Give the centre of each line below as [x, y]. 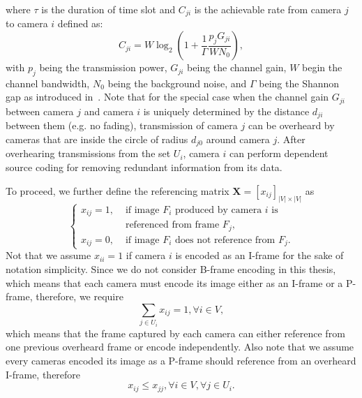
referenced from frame [172, 225]
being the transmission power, [103, 67]
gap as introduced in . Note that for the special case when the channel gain [167, 97]
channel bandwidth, [48, 83]
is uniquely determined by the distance [226, 111]
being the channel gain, [237, 67]
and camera [109, 111]
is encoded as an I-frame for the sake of [259, 255]
